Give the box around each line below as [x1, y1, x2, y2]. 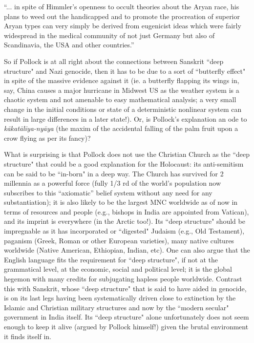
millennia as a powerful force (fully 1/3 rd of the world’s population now [4, 178, 221, 188]
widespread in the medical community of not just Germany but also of [4, 30, 215, 40]
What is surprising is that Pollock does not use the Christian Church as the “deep [4, 149, 250, 159]
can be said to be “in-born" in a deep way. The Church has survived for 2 [4, 168, 224, 178]
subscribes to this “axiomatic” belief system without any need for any [4, 187, 212, 197]
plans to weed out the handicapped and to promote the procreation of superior [4, 11, 240, 21]
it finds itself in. [4, 331, 52, 341]
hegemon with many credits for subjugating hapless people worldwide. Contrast [4, 274, 242, 284]
